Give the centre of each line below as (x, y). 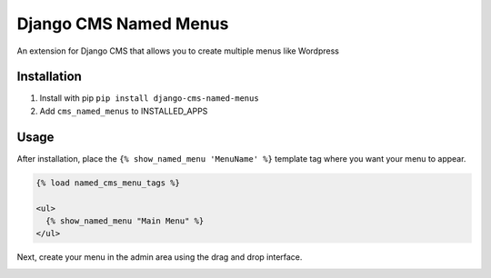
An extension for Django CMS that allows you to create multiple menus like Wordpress (178, 51)
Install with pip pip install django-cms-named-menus (149, 98)
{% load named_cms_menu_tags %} (108, 183)
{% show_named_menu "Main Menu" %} (125, 221)
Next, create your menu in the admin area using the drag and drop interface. (160, 257)
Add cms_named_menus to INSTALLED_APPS (124, 111)
